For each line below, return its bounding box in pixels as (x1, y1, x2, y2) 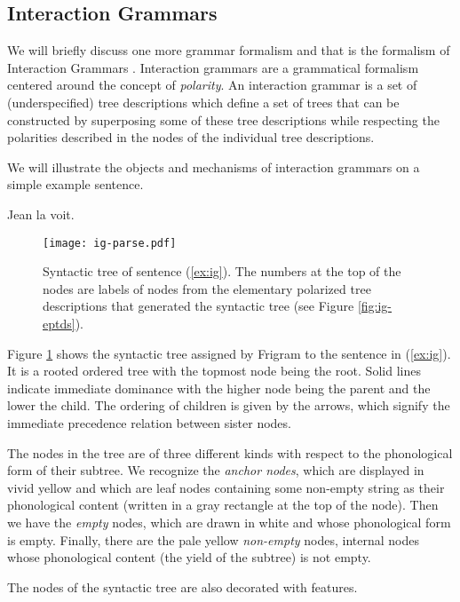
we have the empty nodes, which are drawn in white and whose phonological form (7, 512, 451, 531)
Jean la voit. (7, 204, 75, 223)
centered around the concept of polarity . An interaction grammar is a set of (7, 75, 417, 94)
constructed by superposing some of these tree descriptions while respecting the (7, 110, 440, 129)
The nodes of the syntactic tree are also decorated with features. (7, 577, 358, 596)
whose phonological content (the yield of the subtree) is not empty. (7, 548, 371, 566)
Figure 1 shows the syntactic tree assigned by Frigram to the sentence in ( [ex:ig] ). (7, 344, 451, 362)
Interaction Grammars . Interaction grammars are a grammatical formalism (7, 58, 419, 76)
